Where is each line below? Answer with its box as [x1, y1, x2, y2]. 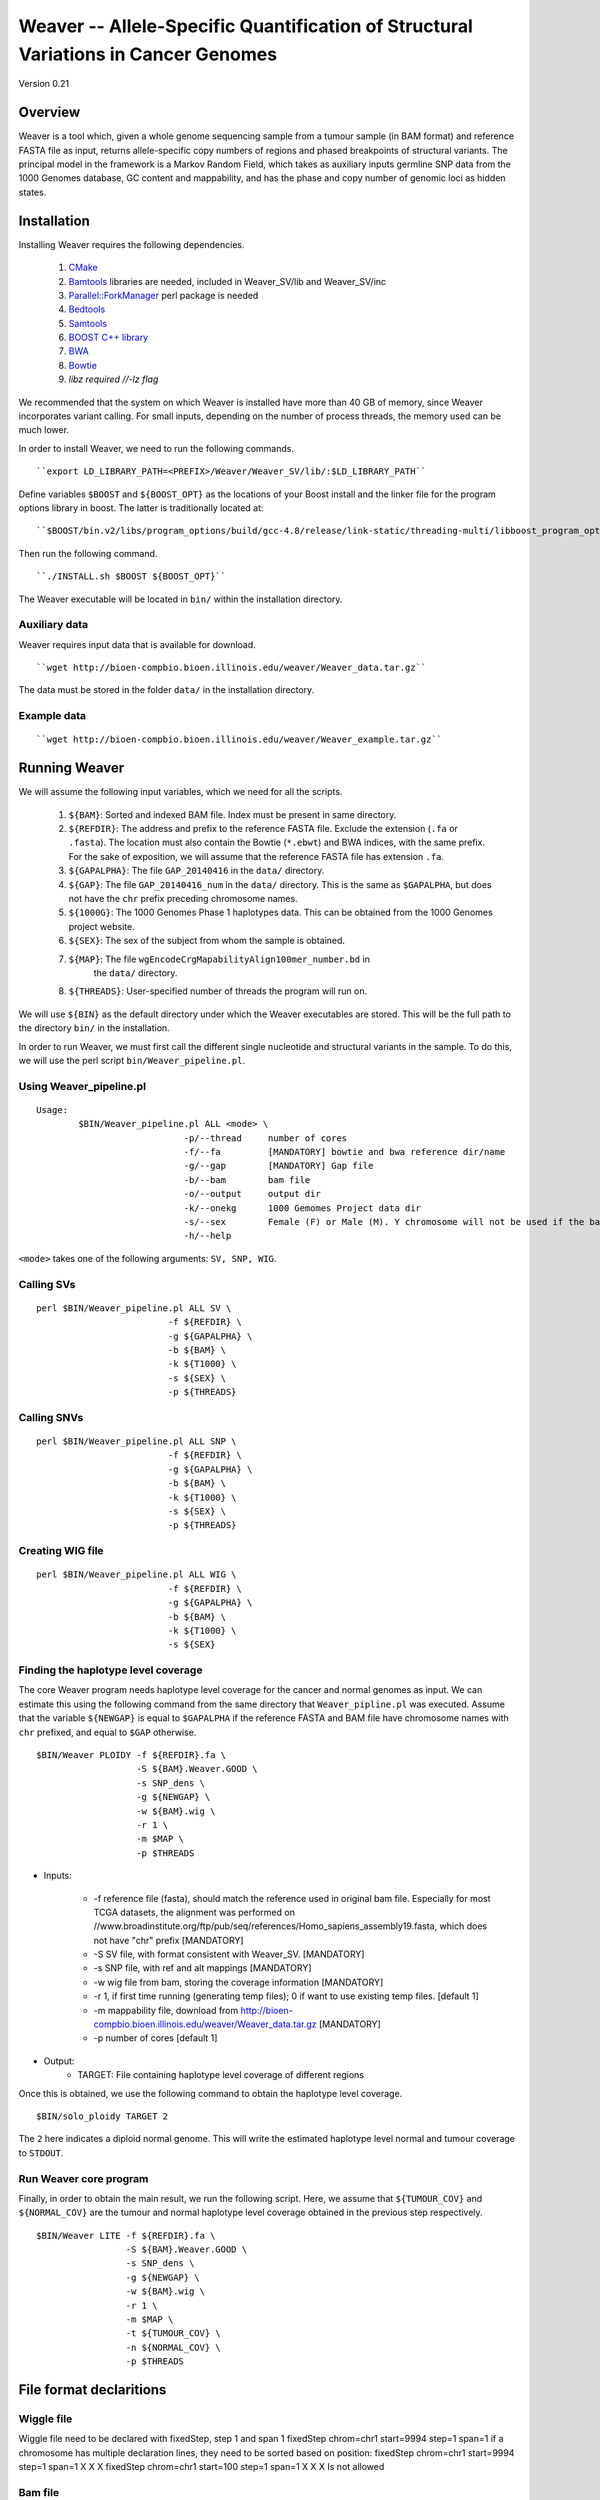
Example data [18, 709, 87, 723]
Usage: [36, 1104, 69, 1115]
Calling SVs [18, 1277, 76, 1291]
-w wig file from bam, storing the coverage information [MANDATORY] [93, 1976, 384, 1988]
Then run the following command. [18, 547, 158, 559]
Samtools [68, 317, 108, 329]
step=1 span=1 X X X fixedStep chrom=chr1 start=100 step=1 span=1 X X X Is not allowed [18, 2461, 385, 2473]
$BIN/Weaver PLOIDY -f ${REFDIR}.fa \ [36, 1750, 227, 1761]
